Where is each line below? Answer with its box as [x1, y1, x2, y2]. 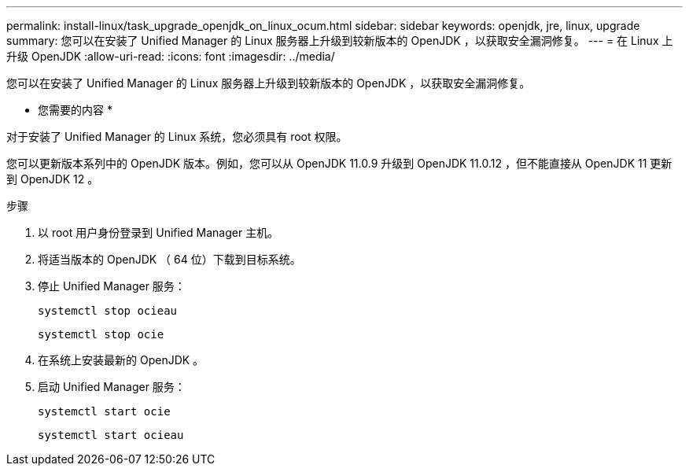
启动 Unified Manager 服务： [38, 380, 186, 393]
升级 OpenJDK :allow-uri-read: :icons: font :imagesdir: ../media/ [6, 50, 335, 63]
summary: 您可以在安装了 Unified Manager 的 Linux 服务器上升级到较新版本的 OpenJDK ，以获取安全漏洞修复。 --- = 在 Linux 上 [6, 34, 673, 47]
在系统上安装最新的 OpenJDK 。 [38, 353, 204, 367]
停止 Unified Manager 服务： [38, 279, 186, 293]
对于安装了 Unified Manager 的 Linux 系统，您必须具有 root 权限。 [6, 130, 348, 143]
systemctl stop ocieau [38, 304, 178, 317]
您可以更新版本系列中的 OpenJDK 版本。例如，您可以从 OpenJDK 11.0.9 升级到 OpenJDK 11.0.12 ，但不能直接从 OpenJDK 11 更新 [6, 157, 672, 170]
